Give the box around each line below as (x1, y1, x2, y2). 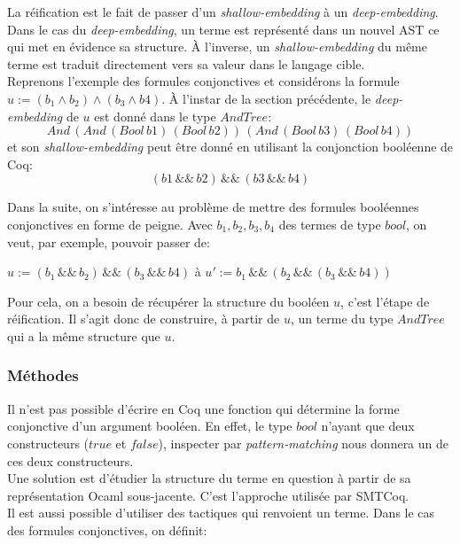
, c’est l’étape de (340, 292, 430, 310)
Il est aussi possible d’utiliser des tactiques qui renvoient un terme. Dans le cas (7, 503, 435, 522)
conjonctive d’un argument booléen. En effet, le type (7, 417, 292, 435)
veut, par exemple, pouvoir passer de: (7, 232, 210, 251)
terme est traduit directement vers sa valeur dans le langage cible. (7, 54, 365, 73)
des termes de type (278, 214, 381, 233)
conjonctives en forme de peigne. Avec (7, 214, 213, 233)
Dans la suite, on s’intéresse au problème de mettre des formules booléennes (7, 198, 419, 216)
